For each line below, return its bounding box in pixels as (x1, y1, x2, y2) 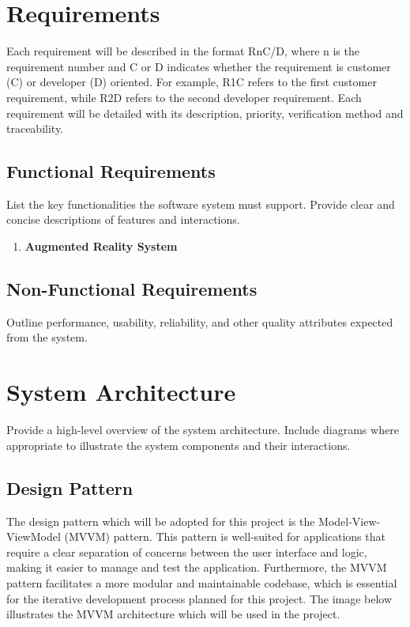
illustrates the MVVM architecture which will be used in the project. (6, 606, 340, 622)
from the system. (6, 329, 88, 346)
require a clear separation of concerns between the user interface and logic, (6, 543, 367, 560)
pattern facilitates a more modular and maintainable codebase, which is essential (6, 574, 397, 591)
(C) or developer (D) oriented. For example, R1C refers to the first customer (6, 74, 377, 90)
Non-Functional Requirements (6, 277, 258, 301)
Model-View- (318, 512, 381, 529)
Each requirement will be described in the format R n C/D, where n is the (6, 43, 359, 59)
